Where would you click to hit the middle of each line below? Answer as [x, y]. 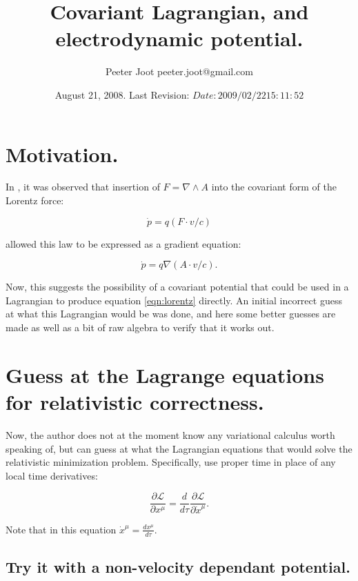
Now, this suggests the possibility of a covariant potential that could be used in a [177, 287]
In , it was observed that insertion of [83, 187]
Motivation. [62, 154]
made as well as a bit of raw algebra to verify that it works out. [140, 327]
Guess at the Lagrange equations [165, 374]
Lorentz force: [35, 200]
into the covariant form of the [274, 187]
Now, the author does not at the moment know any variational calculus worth [170, 434]
